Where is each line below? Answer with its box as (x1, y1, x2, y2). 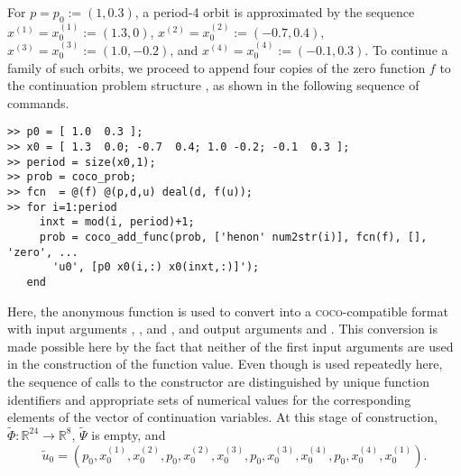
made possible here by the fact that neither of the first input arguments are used (7, 336, 454, 355)
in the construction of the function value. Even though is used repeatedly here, (7, 354, 443, 373)
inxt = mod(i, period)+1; (39, 215, 195, 229)
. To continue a (364, 41, 448, 59)
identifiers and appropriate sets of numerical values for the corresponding (7, 389, 411, 408)
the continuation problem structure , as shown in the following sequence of (7, 76, 420, 95)
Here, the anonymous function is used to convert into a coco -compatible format (7, 301, 448, 320)
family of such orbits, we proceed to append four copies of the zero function (7, 58, 426, 77)
